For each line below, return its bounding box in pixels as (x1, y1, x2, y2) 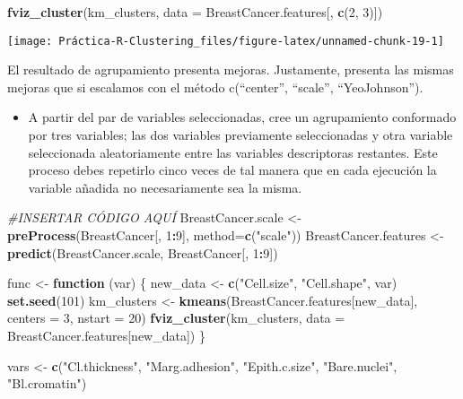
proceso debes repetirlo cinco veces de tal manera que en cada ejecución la (28, 160, 437, 179)
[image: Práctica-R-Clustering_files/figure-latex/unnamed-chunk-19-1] (7, 34, 444, 48)
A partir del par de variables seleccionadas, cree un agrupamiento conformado (28, 108, 457, 126)
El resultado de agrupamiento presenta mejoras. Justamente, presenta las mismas (7, 60, 454, 79)
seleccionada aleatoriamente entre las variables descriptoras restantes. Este (28, 143, 438, 161)
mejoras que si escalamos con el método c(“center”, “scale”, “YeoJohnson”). (7, 77, 424, 96)
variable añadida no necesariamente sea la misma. (28, 178, 302, 196)
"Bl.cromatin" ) (7, 374, 87, 393)
